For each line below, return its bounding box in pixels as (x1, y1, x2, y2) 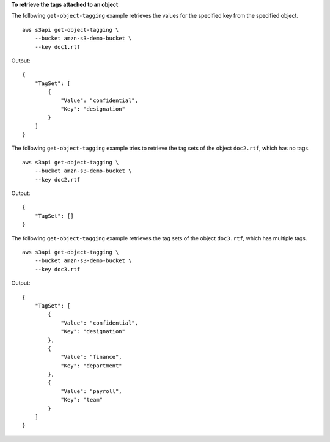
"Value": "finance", (61, 353, 122, 361)
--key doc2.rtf (34, 176, 81, 183)
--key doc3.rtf (34, 266, 81, 273)
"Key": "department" (61, 362, 122, 369)
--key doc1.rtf (34, 43, 81, 50)
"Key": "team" (61, 396, 103, 403)
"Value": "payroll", (61, 388, 122, 394)
